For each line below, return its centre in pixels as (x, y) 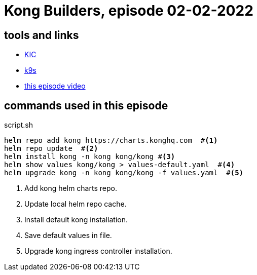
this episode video (55, 86)
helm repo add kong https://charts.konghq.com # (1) (111, 141)
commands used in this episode (86, 105)
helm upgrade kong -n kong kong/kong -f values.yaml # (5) (124, 173)
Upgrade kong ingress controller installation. (98, 251)
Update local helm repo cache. (76, 204)
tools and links (42, 35)
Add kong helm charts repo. (71, 188)
